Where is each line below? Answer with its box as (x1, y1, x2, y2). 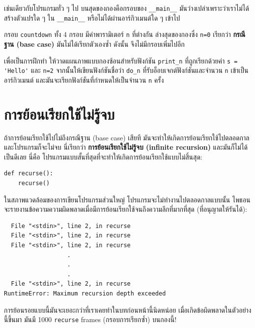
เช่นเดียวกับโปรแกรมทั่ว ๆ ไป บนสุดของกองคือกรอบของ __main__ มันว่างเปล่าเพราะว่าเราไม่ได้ (4, 3, 249, 13)
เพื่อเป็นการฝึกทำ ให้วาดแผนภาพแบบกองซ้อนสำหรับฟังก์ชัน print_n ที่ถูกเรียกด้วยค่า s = (4, 55, 238, 66)
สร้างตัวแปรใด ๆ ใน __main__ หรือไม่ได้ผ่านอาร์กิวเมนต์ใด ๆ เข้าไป (4, 12, 180, 23)
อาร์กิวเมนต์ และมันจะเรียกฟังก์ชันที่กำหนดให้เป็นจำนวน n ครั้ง (4, 74, 164, 85)
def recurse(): (4, 170, 54, 177)
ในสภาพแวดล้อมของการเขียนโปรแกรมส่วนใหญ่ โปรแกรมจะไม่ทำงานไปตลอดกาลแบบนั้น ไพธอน (4, 194, 251, 204)
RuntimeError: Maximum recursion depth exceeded (4, 290, 166, 297)
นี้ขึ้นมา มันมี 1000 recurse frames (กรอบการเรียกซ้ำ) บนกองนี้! (4, 314, 177, 325)
